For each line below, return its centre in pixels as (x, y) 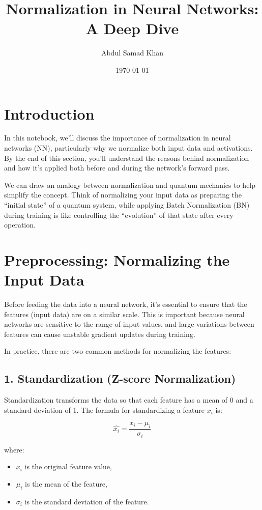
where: (14, 449)
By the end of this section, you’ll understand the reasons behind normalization (127, 158)
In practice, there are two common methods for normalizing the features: (118, 351)
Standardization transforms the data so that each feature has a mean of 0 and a (129, 400)
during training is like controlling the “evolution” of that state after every (119, 215)
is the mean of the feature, (66, 483)
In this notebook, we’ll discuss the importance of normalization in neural (118, 138)
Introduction (49, 113)
